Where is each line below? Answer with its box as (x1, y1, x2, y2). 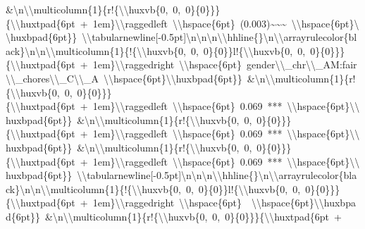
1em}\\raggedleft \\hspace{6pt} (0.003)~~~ (92, 16, 287, 30)
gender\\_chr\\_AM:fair (247, 57, 357, 72)
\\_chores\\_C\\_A (6, 70, 99, 85)
